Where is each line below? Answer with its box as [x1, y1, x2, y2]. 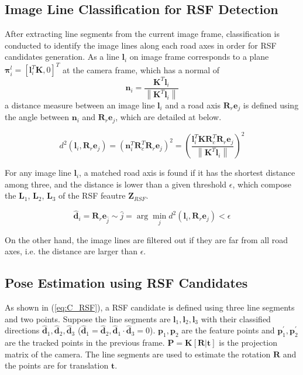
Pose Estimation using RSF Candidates [5, 274, 248, 292]
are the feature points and [181, 324, 275, 336]
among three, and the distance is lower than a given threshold [5, 178, 227, 190]
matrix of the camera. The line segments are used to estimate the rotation [5, 347, 271, 360]
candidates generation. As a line [5, 50, 119, 63]
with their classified [201, 312, 271, 325]
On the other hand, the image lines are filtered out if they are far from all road [5, 233, 288, 246]
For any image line [5, 166, 71, 179]
